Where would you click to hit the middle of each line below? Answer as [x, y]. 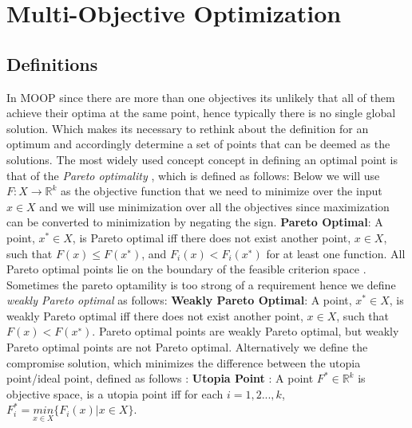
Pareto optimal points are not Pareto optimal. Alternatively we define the [187, 347]
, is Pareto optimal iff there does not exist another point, [212, 237]
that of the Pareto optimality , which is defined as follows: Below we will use [193, 175]
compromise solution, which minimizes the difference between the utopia [184, 362]
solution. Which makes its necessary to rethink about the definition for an [188, 128]
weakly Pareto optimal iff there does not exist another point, [155, 315]
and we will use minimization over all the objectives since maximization [214, 206]
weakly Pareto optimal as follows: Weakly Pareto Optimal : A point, [179, 300]
